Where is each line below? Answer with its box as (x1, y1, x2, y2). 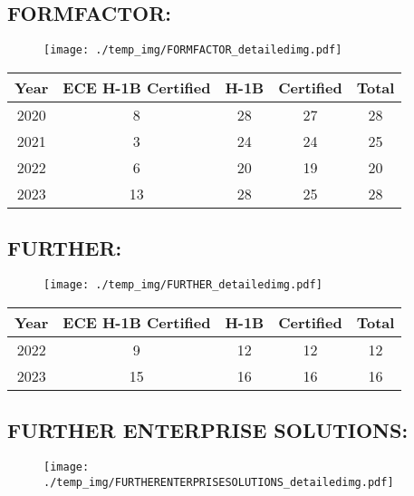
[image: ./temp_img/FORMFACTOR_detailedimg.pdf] (43, 44, 342, 57)
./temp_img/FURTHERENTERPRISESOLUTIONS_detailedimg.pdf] (43, 475, 394, 489)
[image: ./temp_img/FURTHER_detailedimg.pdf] (43, 278, 323, 292)
